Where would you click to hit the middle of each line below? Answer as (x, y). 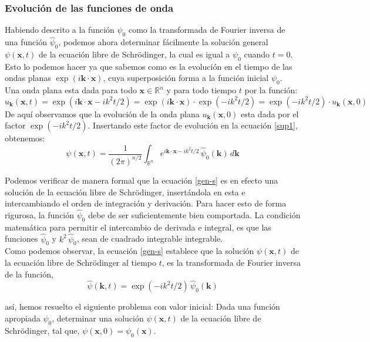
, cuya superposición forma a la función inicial (186, 78)
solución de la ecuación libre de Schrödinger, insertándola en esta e (125, 192)
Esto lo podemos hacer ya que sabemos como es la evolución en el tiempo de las (149, 66)
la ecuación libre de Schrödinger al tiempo (80, 262)
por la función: (271, 90)
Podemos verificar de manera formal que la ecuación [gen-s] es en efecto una (142, 180)
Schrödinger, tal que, (42, 330)
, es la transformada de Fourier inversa (231, 262)
